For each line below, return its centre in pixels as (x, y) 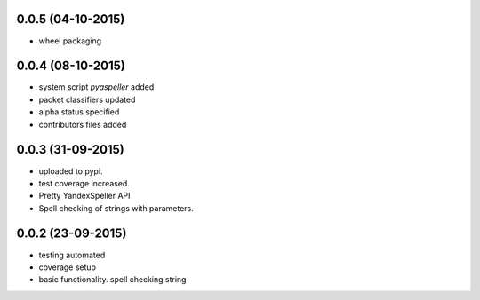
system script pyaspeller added (96, 87)
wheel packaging (70, 41)
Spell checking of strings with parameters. (116, 208)
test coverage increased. (84, 183)
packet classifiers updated (87, 99)
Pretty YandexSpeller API (84, 196)
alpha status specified (79, 112)
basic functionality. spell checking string (112, 280)
